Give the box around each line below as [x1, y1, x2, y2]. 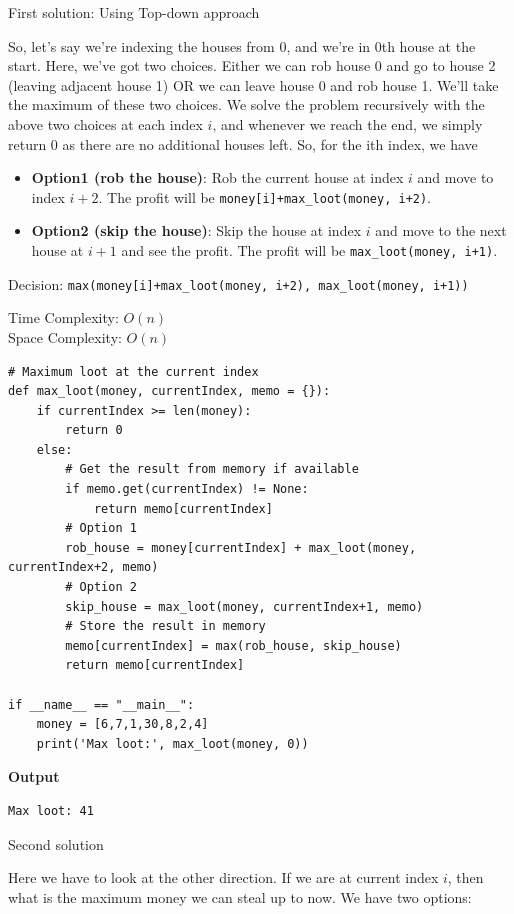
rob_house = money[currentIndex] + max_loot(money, [65, 540, 417, 555]
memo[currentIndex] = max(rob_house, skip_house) [65, 638, 402, 653]
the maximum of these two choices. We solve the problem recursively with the [8, 94, 485, 115]
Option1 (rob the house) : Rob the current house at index [31, 167, 404, 188]
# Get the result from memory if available [65, 462, 359, 477]
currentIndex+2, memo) [8, 560, 159, 575]
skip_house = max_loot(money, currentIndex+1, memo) [65, 599, 424, 614]
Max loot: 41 [8, 803, 94, 818]
